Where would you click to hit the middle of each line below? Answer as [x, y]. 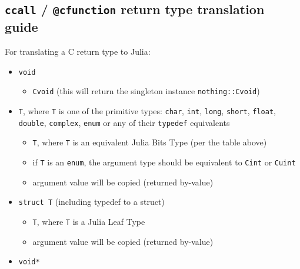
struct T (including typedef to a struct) [91, 202]
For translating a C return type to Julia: [78, 52]
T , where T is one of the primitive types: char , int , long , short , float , [147, 111]
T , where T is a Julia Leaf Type [89, 221]
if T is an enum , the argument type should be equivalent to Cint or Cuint [164, 162]
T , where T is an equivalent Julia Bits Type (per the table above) [150, 142]
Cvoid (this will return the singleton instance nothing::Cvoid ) [146, 91]
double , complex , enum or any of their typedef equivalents [124, 122]
